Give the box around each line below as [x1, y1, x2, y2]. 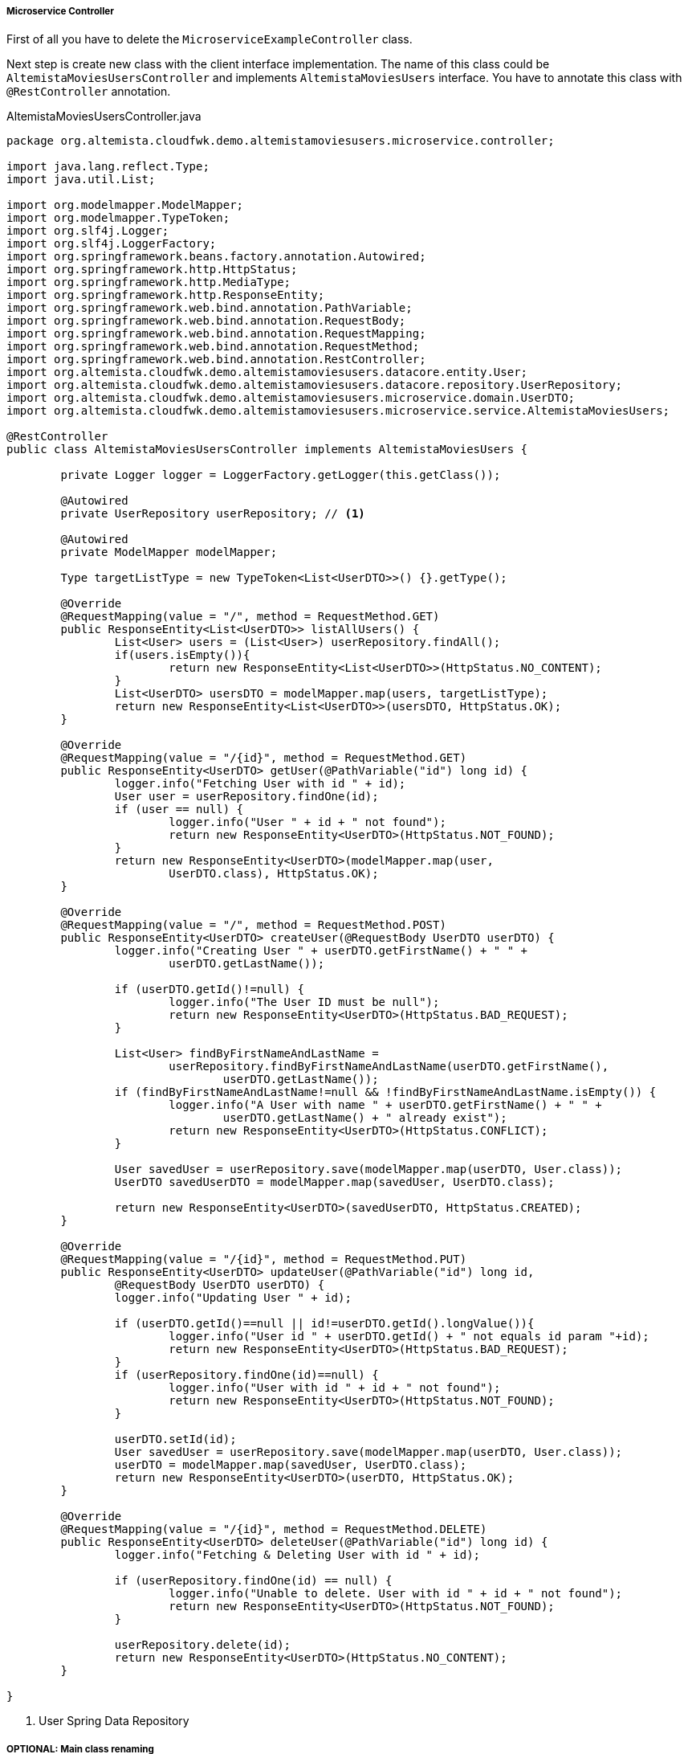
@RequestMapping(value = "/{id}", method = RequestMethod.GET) [60, 751, 467, 765]
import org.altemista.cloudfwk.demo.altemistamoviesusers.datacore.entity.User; [6, 366, 528, 379]
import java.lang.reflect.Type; [6, 160, 210, 174]
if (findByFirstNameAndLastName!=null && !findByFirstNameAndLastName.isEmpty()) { [114, 1086, 657, 1099]
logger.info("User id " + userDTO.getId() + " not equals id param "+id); [169, 1330, 649, 1343]
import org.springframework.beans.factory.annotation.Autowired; [6, 250, 426, 264]
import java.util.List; [6, 173, 156, 186]
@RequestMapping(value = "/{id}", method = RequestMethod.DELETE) [60, 1523, 487, 1536]
